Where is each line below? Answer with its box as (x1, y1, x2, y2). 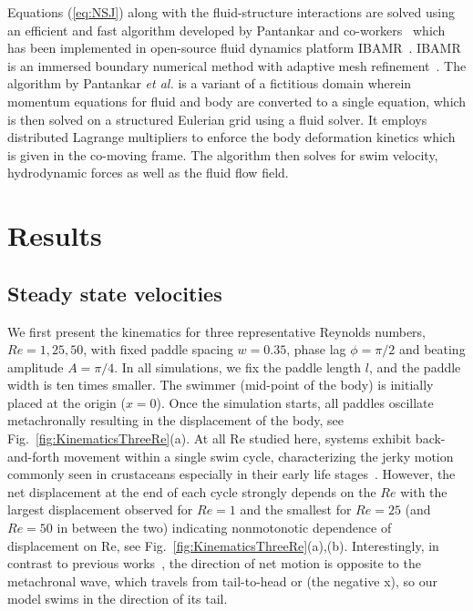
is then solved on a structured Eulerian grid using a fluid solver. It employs (7, 109, 427, 128)
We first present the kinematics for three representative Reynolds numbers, (7, 321, 427, 341)
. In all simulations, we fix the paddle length (114, 357, 362, 376)
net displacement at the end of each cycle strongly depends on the (7, 482, 376, 501)
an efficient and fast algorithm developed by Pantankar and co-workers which (7, 20, 446, 39)
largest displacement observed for (7, 500, 193, 519)
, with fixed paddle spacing (83, 340, 233, 359)
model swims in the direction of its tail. (7, 589, 228, 608)
